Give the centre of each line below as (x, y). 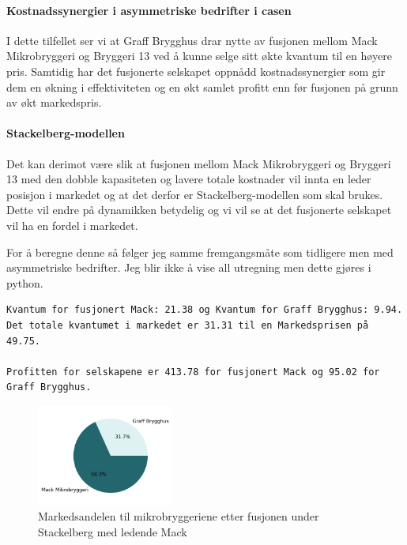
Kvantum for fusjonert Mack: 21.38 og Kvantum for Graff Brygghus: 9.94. (205, 310)
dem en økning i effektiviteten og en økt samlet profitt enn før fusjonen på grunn (202, 86)
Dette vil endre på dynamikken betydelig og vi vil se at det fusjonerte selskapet (199, 210)
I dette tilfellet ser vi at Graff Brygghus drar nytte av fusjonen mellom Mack (192, 40)
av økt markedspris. (54, 102)
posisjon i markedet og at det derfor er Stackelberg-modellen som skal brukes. (195, 194)
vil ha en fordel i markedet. (72, 225)
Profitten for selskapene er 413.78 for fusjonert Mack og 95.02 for (193, 372)
